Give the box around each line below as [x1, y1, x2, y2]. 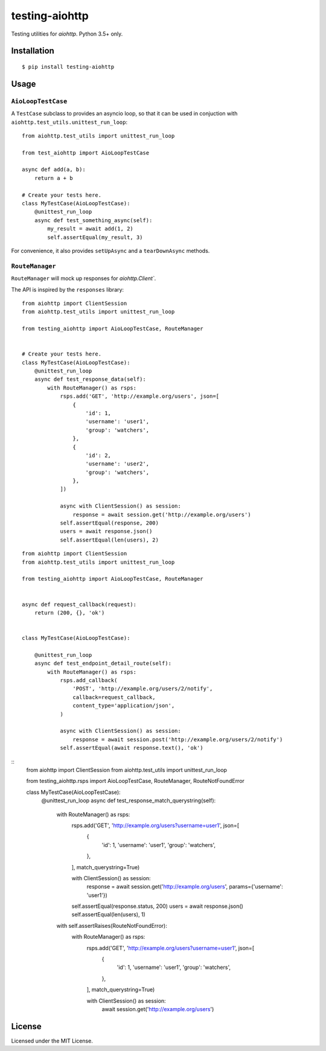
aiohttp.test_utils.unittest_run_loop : [11, 118, 128, 126]
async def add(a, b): [22, 166, 86, 173]
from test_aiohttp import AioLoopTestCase [22, 149, 150, 156]
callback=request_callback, [72, 694, 156, 700]
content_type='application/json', [72, 702, 175, 709]
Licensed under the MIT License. [11, 1037, 93, 1044]
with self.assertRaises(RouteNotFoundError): [56, 922, 167, 929]
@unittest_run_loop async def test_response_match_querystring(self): [41, 797, 216, 804]
